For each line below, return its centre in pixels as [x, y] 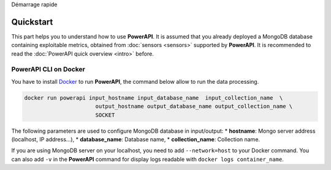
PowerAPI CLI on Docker [48, 69]
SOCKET [105, 115]
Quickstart [32, 22]
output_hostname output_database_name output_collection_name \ [194, 106]
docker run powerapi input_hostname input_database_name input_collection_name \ [154, 98]
